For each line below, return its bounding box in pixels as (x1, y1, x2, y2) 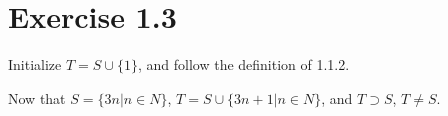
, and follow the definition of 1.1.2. (137, 54, 350, 75)
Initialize (8, 54, 62, 75)
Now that (8, 87, 66, 108)
